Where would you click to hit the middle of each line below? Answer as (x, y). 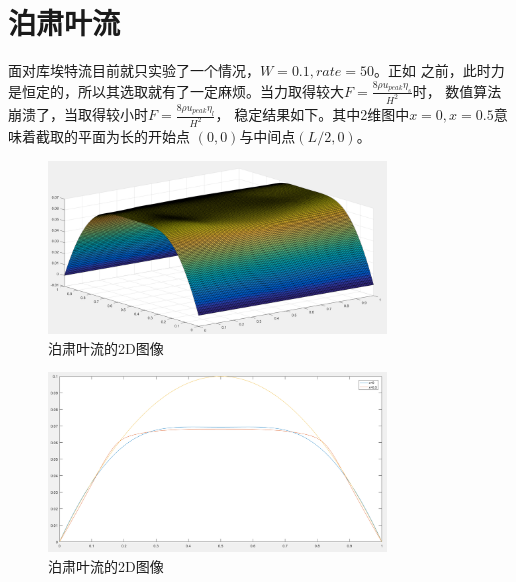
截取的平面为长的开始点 (112, 136)
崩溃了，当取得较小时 (78, 114)
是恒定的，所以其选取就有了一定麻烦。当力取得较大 (176, 90)
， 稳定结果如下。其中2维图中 (312, 114)
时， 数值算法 (457, 90)
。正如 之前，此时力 (439, 70)
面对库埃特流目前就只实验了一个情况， (134, 70)
